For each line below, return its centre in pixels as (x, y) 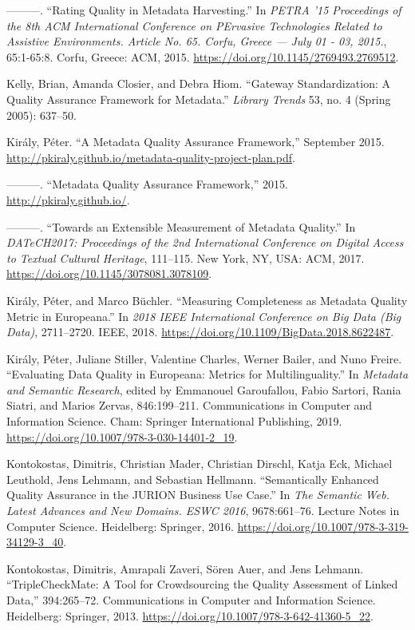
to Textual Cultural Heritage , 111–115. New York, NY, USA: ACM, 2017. (186, 258)
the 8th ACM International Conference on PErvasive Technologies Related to (194, 25)
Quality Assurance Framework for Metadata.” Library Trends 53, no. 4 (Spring (199, 99)
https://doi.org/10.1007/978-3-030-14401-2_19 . (122, 436)
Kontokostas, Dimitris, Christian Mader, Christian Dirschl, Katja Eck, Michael (200, 464)
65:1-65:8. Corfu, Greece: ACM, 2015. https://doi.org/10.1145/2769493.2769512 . (203, 56)
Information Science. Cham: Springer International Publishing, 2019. (174, 421)
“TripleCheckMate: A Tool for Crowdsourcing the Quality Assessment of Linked (202, 584)
